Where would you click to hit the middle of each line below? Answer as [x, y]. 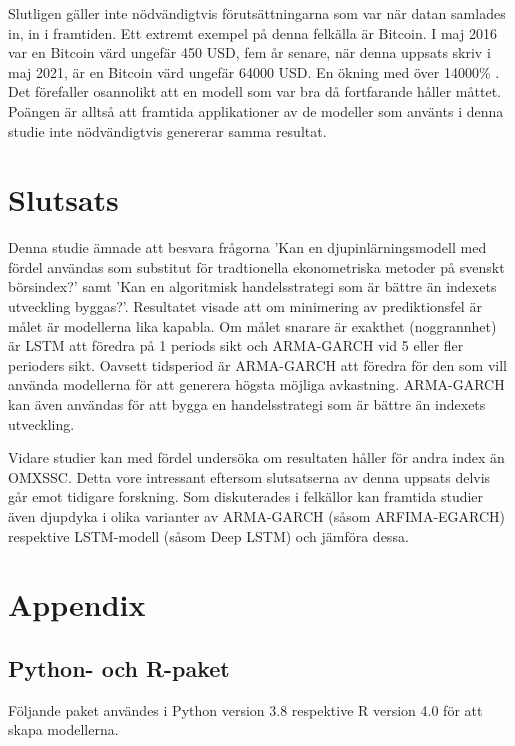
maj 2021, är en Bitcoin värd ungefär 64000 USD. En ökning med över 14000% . [254, 71]
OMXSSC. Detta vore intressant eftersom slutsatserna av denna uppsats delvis [249, 476]
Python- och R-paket [119, 667]
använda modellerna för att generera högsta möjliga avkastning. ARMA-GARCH [256, 384]
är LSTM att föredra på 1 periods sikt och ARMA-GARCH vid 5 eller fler [236, 345]
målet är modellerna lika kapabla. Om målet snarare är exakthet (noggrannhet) [252, 325]
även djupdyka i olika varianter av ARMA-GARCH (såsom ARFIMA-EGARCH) [257, 516]
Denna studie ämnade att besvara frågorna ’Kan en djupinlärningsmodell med [247, 247]
